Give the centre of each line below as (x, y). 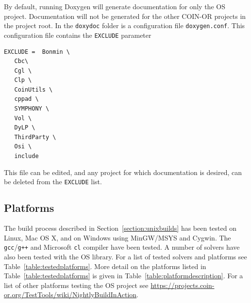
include (26, 156)
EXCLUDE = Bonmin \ (37, 52)
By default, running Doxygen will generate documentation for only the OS (115, 6)
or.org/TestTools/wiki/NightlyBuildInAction (70, 295)
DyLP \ (25, 128)
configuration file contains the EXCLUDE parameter (78, 35)
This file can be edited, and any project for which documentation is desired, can (123, 172)
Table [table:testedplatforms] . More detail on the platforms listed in (105, 266)
